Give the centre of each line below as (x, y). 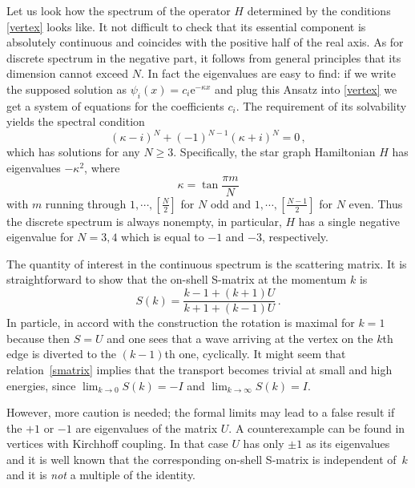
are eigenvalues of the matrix (147, 428)
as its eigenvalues (348, 444)
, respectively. (295, 237)
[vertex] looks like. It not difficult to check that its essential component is (186, 26)
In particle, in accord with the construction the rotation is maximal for (181, 323)
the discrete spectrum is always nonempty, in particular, (144, 221)
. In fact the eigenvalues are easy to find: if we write (268, 73)
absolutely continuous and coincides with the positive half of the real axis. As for (205, 42)
